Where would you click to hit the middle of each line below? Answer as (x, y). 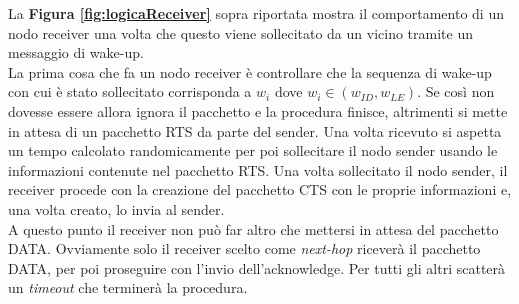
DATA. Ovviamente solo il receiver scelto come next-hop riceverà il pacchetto (244, 248)
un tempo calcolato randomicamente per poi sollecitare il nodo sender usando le (253, 150)
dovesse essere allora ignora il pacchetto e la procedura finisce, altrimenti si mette (258, 110)
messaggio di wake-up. (76, 52)
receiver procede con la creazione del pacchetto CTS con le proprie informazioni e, (260, 189)
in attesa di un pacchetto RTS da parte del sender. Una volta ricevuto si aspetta (255, 130)
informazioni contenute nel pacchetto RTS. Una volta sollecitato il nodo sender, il (258, 169)
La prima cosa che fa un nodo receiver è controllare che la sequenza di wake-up (250, 71)
